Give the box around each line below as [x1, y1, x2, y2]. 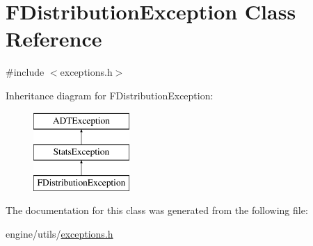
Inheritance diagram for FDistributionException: [6, 88, 214, 102]
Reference [6, 24, 102, 53]
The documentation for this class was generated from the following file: [6, 203, 308, 218]
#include [6, 65, 45, 79]
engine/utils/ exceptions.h [6, 227, 113, 241]
